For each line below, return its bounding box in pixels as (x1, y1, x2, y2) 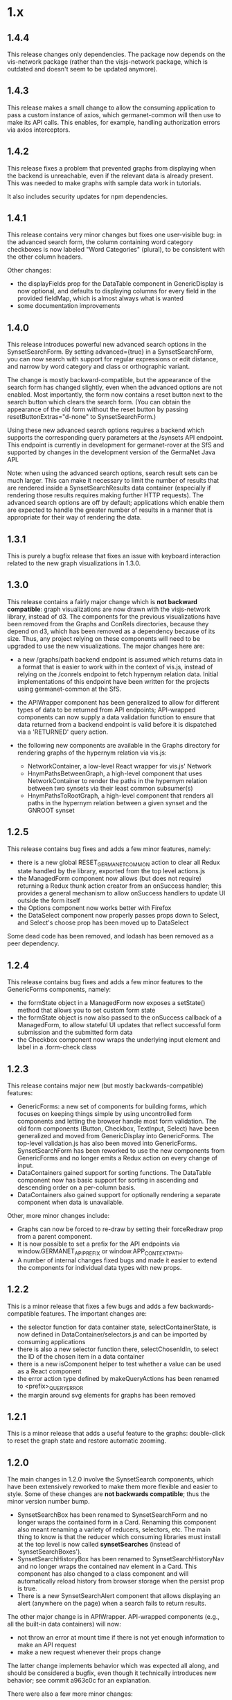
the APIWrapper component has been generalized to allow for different (17, 698, 220, 706)
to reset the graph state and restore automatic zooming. (7, 1436, 167, 1445)
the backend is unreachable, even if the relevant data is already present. (7, 171, 213, 180)
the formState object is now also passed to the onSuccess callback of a (17, 1013, 222, 1022)
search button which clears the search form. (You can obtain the (7, 398, 191, 406)
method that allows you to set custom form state (17, 1006, 156, 1015)
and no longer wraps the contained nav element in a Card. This (17, 1562, 197, 1571)
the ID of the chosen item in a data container (17, 1352, 145, 1360)
